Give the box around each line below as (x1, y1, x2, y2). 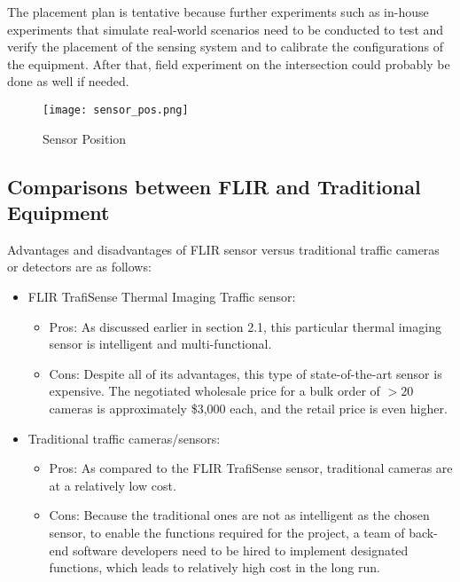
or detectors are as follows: (7, 257, 152, 276)
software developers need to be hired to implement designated (73, 540, 409, 559)
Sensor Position (43, 129, 127, 147)
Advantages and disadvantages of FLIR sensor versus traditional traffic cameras (7, 240, 440, 258)
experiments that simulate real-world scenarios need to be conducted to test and (7, 20, 444, 38)
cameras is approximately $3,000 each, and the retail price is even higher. (49, 398, 448, 417)
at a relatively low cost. (49, 476, 176, 494)
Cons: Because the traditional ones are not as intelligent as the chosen (49, 506, 430, 524)
